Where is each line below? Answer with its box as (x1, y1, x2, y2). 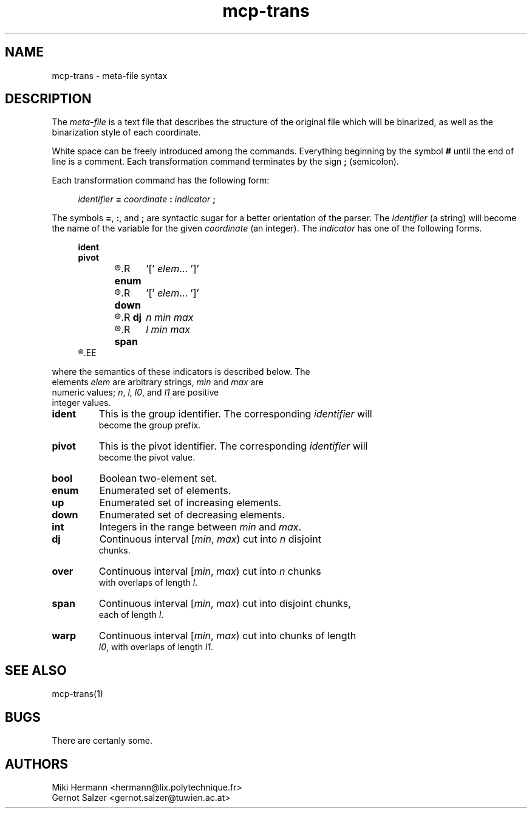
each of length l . (98, 609, 164, 620)
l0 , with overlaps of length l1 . (98, 642, 214, 653)
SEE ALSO (5, 662, 67, 678)
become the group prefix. (98, 420, 201, 431)
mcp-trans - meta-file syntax (52, 70, 168, 81)
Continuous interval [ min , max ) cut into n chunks (98, 565, 321, 578)
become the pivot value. (98, 452, 196, 463)
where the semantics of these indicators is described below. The (52, 366, 310, 377)
